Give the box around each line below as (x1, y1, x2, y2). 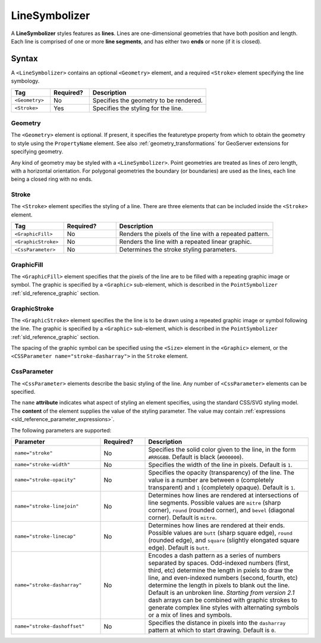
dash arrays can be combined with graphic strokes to (148, 595, 297, 604)
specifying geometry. (11, 148, 64, 155)
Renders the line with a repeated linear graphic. (119, 238, 252, 246)
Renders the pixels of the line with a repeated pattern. (119, 230, 270, 238)
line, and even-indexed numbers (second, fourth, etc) (148, 573, 298, 582)
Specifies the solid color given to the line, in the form (148, 445, 296, 453)
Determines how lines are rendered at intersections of (148, 491, 299, 499)
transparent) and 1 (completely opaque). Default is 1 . (148, 483, 295, 491)
